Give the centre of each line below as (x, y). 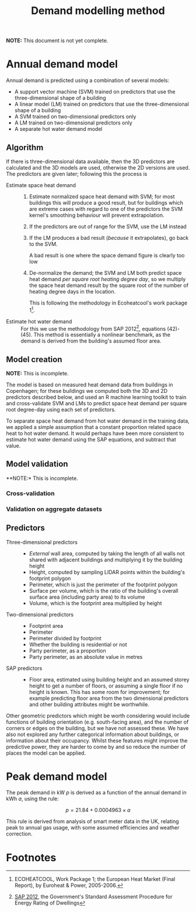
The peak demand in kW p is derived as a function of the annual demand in (96, 793)
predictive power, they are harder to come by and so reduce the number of (96, 747)
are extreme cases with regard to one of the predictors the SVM (106, 209)
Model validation (37, 464)
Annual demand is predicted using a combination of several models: (88, 81)
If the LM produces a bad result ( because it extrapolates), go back (109, 237)
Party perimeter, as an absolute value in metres (86, 657)
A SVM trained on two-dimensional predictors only (75, 117)
